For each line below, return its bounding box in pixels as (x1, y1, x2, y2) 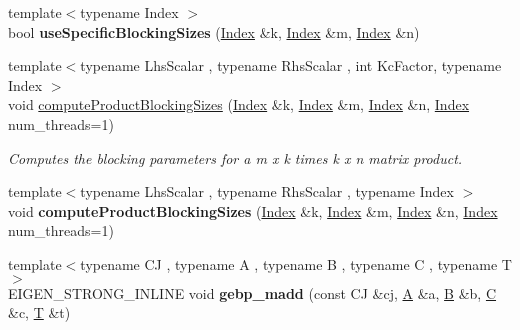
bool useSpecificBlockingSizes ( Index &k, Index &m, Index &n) (8, 21, 420, 42)
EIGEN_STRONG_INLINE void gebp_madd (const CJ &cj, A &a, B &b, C (8, 282, 497, 303)
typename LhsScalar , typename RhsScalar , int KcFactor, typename (80, 55, 502, 76)
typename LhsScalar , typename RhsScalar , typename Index (80, 181, 454, 202)
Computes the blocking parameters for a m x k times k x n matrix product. (8, 147, 463, 168)
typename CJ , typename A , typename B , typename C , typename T (80, 253, 512, 274)
